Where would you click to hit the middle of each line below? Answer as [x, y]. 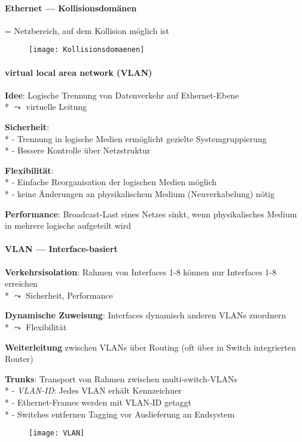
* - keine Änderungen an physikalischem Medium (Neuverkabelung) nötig [140, 194]
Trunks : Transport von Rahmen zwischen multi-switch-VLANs [121, 378]
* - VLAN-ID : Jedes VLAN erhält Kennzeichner [93, 390]
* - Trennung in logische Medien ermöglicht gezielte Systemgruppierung [136, 138]
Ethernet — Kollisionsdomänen [71, 7]
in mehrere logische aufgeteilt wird [68, 225]
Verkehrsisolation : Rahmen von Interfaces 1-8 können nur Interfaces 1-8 [141, 271]
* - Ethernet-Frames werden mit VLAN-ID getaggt [98, 402]
